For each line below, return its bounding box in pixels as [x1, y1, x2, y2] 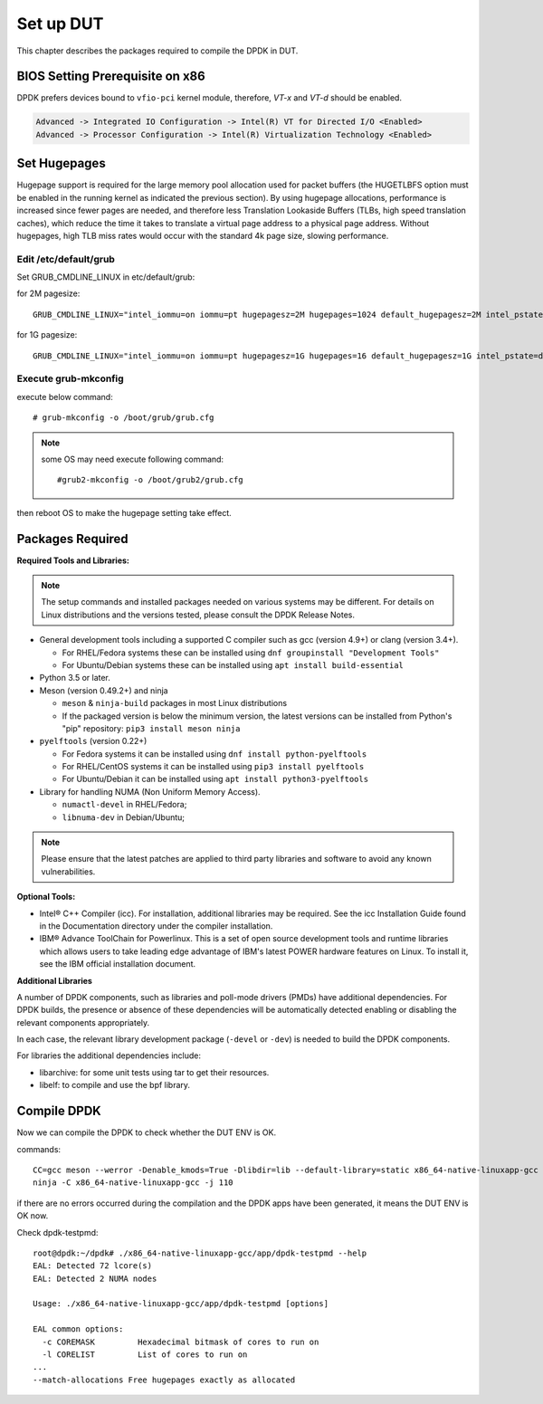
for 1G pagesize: [16, 330, 78, 340]
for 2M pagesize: [16, 288, 81, 299]
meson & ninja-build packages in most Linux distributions [62, 698, 288, 709]
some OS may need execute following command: [41, 454, 224, 464]
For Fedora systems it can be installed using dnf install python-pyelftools [62, 748, 367, 759]
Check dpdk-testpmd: [16, 1227, 99, 1237]
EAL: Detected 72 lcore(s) [33, 1261, 153, 1271]
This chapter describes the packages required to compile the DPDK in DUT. [16, 45, 299, 56]
